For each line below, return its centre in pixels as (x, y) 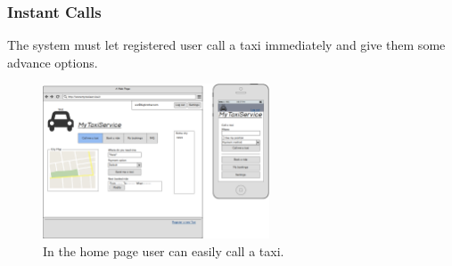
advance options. (53, 62)
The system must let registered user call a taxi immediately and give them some (226, 45)
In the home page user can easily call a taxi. (164, 250)
